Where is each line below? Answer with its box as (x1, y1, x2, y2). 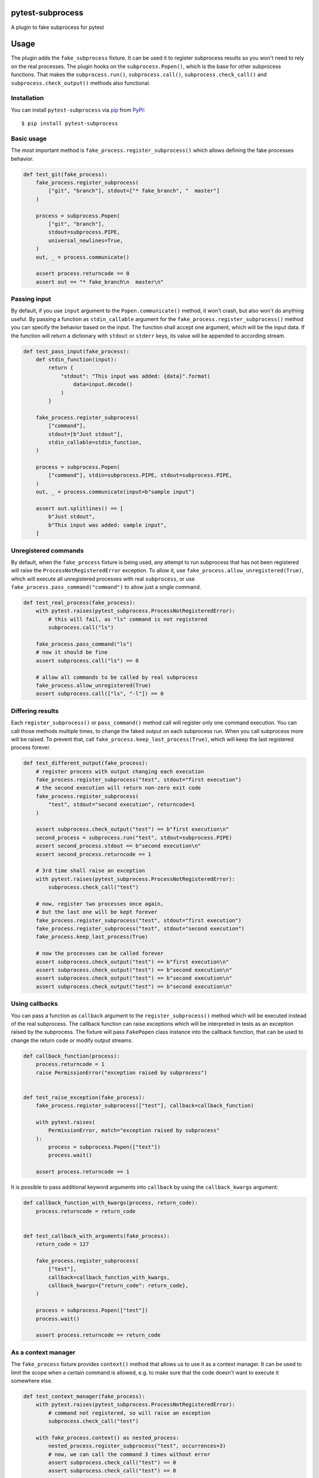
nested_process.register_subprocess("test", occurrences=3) (48, 1443, 226, 1450)
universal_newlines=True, (48, 237, 123, 244)
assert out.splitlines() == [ (35, 505, 123, 512)
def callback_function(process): (23, 1052, 121, 1059)
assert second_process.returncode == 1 (35, 851, 152, 857)
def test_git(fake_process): (23, 171, 108, 177)
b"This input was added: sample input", (48, 521, 167, 529)
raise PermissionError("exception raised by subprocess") (35, 1069, 207, 1076)
